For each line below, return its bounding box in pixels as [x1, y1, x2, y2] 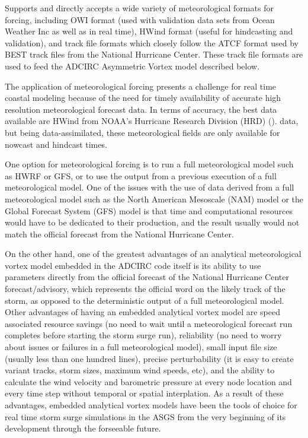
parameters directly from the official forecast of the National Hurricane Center [5, 271, 289, 283]
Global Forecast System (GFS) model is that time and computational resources [5, 204, 293, 217]
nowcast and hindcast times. [5, 138, 107, 150]
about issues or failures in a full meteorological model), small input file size [5, 341, 277, 353]
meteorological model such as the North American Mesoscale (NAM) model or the [5, 192, 304, 205]
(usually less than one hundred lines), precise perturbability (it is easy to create [5, 352, 294, 364]
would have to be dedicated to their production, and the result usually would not [5, 216, 300, 228]
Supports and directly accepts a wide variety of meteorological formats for [5, 2, 274, 14]
